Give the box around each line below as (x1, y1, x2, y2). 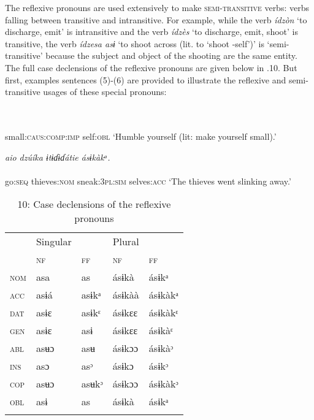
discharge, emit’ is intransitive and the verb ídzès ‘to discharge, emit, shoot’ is (5, 25, 298, 38)
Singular (36, 234, 72, 249)
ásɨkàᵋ (148, 323, 173, 338)
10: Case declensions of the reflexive (17, 197, 171, 212)
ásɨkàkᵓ (148, 376, 178, 391)
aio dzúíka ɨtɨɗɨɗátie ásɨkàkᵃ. (5, 150, 110, 163)
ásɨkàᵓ (148, 341, 174, 356)
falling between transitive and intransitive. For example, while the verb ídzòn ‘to (5, 13, 307, 26)
